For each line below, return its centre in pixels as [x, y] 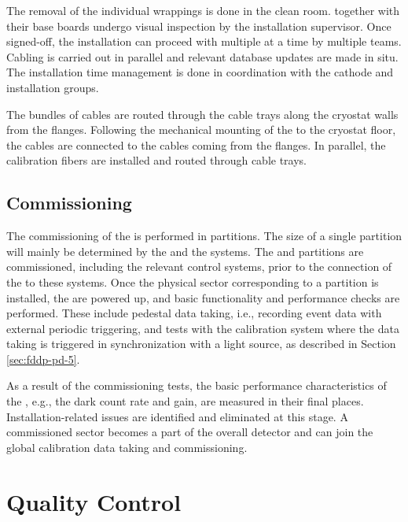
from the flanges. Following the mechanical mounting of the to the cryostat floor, [201, 130]
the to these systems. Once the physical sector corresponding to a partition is [193, 281]
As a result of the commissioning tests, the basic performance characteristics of [197, 385]
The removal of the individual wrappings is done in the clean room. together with [203, 10]
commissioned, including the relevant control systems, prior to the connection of [199, 267]
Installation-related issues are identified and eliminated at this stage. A [177, 416]
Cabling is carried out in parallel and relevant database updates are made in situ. [202, 56]
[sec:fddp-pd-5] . [43, 359]
